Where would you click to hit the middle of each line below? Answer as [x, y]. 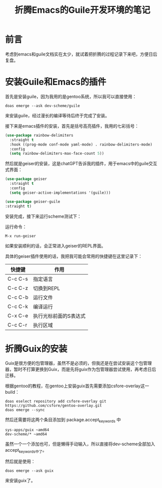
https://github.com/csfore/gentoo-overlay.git [54, 406]
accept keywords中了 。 [26, 451]
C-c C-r [17, 325]
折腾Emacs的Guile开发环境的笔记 [82, 10]
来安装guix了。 [20, 481]
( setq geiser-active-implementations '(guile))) [60, 193]
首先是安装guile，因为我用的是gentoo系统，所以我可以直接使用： [71, 96]
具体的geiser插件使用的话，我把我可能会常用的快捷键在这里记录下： [74, 256]
